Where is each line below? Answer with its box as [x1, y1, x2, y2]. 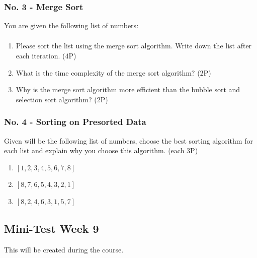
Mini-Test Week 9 [4, 220, 99, 236]
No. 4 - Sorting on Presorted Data [4, 115, 146, 128]
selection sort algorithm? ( [16, 94, 97, 104]
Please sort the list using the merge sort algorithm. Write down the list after [16, 40, 252, 51]
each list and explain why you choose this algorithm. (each [4, 145, 185, 156]
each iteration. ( [16, 50, 65, 60]
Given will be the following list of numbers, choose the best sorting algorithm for [4, 135, 253, 146]
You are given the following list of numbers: [4, 20, 139, 31]
